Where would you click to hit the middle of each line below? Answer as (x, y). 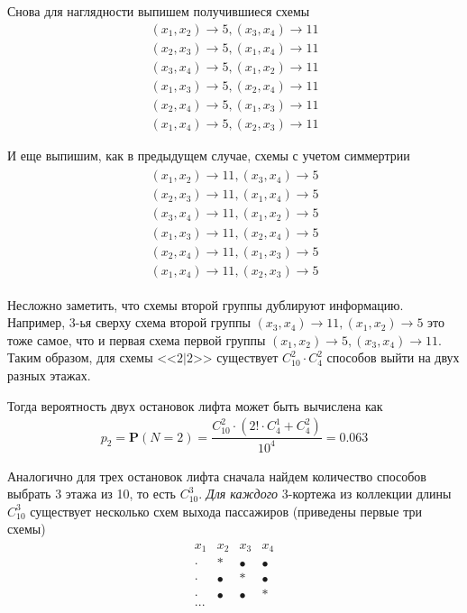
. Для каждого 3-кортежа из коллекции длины (325, 494)
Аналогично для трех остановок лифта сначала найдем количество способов (217, 476)
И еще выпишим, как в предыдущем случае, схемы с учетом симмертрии (209, 155)
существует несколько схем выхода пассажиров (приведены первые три (226, 511)
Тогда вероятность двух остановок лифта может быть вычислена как (195, 405)
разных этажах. (49, 375)
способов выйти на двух (393, 357)
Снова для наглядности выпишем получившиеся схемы (159, 11)
